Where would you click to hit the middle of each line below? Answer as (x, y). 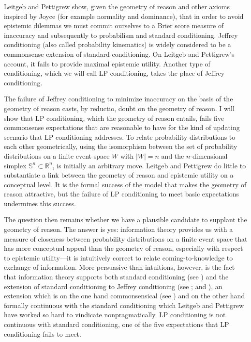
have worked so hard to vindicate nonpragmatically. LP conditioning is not (115, 315)
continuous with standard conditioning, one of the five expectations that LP (117, 324)
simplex (15, 165)
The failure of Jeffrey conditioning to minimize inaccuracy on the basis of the (118, 99)
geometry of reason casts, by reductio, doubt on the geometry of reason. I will (119, 108)
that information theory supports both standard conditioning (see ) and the (116, 277)
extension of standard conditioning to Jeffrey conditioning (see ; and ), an (113, 286)
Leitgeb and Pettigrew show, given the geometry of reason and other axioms (117, 6)
